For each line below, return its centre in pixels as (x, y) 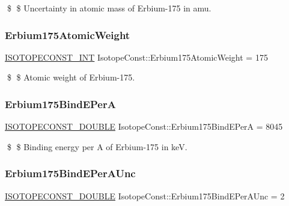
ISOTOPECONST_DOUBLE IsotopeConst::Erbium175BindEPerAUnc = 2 (145, 195)
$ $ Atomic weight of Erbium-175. (71, 77)
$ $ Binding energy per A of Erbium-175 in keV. (97, 146)
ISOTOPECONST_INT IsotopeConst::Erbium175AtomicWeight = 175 (136, 57)
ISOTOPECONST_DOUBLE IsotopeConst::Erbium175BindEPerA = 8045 (144, 126)
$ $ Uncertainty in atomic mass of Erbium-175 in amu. (109, 8)
